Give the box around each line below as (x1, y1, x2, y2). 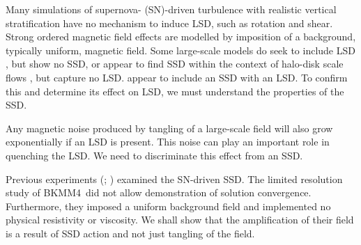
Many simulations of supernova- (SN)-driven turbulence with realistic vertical (6, 2, 337, 16)
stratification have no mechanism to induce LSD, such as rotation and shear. (6, 15, 333, 30)
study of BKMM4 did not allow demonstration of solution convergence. (6, 185, 312, 200)
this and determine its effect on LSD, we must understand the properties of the (6, 84, 344, 98)
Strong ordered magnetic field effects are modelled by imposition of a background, (6, 29, 356, 44)
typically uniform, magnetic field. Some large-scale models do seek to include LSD (6, 42, 355, 57)
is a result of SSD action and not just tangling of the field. (6, 226, 255, 240)
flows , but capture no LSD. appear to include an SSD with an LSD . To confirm (6, 70, 348, 84)
